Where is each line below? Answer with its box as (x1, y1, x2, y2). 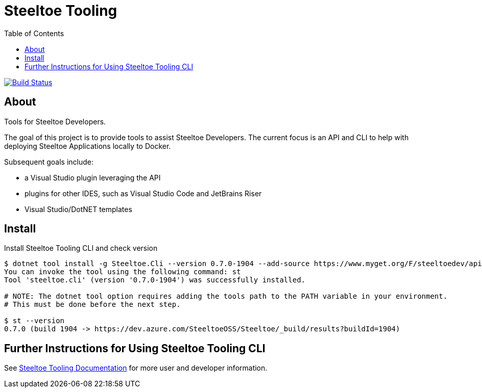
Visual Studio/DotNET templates (25, 204, 132, 214)
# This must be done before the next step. (4, 300, 181, 309)
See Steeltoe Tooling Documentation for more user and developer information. (4, 363, 268, 373)
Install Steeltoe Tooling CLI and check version (4, 244, 158, 253)
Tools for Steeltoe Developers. (4, 117, 106, 126)
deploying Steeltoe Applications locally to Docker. (4, 141, 171, 150)
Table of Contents (4, 29, 64, 38)
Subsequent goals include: (4, 157, 93, 166)
